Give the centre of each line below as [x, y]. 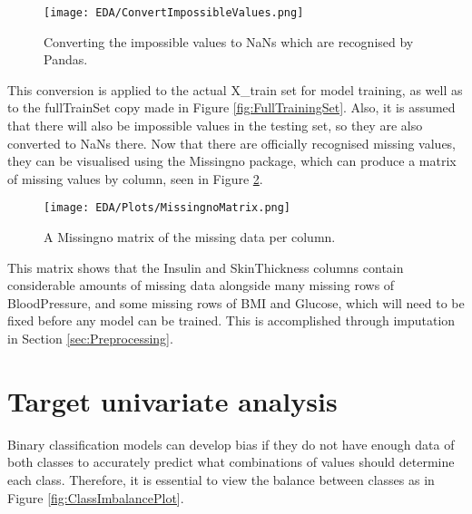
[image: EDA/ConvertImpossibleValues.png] [174, 13]
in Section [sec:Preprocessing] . [90, 339]
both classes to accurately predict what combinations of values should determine [231, 462]
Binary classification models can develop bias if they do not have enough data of [231, 444]
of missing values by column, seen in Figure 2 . [135, 178]
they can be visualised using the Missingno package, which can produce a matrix [232, 161]
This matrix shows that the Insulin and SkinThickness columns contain [206, 267]
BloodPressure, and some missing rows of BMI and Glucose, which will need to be [236, 302]
